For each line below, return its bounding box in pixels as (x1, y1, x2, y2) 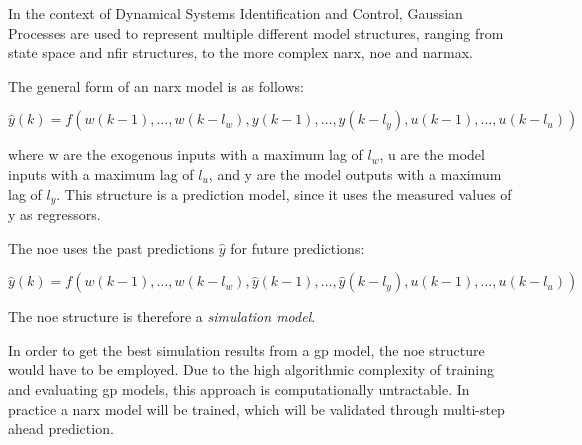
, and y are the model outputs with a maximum (208, 163, 502, 184)
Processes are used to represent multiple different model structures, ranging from (8, 22, 504, 43)
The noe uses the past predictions (8, 237, 215, 258)
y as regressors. (8, 204, 101, 225)
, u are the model (379, 144, 485, 165)
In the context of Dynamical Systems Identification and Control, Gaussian (8, 3, 463, 23)
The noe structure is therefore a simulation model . (8, 306, 316, 327)
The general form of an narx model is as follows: (8, 75, 304, 96)
